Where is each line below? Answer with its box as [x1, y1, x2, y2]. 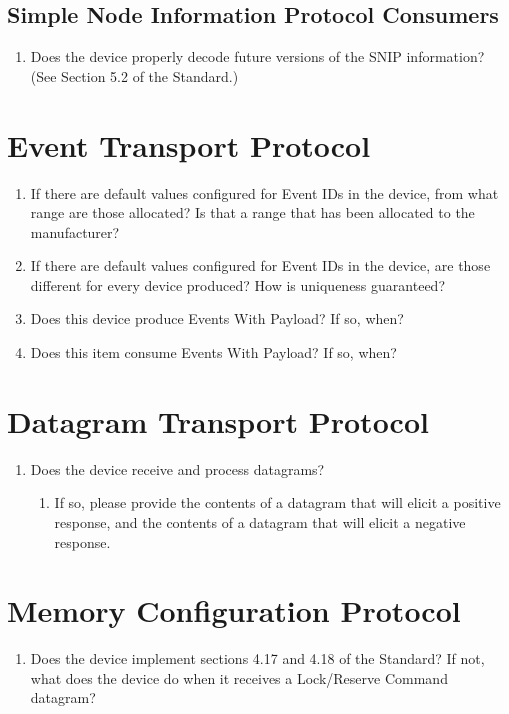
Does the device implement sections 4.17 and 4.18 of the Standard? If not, [30, 648, 485, 669]
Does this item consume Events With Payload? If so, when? [30, 342, 397, 363]
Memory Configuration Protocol [7, 590, 461, 631]
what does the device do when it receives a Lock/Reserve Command [30, 667, 448, 688]
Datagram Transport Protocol [7, 400, 429, 441]
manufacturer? [30, 221, 120, 242]
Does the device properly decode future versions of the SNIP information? [30, 46, 485, 67]
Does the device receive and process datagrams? [30, 458, 325, 479]
